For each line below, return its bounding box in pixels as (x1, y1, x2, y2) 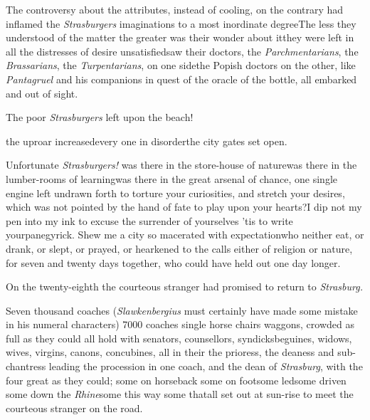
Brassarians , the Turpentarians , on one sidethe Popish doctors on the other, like (6, 58, 356, 73)
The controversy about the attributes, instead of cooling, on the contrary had (6, 2, 344, 16)
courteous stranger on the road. (6, 400, 143, 415)
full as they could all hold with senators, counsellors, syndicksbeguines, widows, (6, 330, 352, 345)
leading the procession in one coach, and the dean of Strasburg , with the (48, 359, 363, 374)
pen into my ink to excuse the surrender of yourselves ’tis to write (6, 213, 293, 228)
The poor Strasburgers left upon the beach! (6, 110, 194, 125)
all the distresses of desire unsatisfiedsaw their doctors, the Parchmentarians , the (6, 43, 359, 58)
